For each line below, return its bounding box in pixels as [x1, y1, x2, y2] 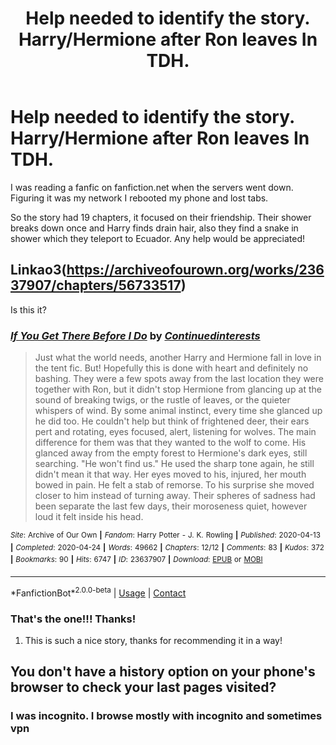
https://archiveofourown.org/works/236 [66, 262, 325, 279]
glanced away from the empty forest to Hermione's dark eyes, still [34, 447, 308, 459]
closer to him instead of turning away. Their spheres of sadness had [34, 490, 316, 502]
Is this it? [10, 303, 47, 316]
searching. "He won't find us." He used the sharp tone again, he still [34, 458, 315, 470]
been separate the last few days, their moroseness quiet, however [34, 500, 308, 512]
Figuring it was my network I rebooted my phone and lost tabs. [10, 192, 269, 204]
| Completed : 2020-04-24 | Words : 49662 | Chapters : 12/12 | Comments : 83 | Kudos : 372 [10, 542, 325, 552]
